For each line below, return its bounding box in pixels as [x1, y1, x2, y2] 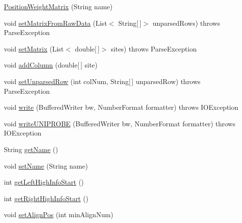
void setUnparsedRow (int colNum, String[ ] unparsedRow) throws [4, 76, 201, 86]
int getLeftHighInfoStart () [4, 177, 84, 187]
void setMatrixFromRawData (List [4, 17, 107, 28]
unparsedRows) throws [152, 17, 220, 28]
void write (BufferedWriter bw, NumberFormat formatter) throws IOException [4, 102, 239, 112]
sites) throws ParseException [111, 43, 197, 53]
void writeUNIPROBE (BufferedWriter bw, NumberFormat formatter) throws [4, 118, 236, 128]
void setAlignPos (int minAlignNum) [4, 209, 113, 220]
